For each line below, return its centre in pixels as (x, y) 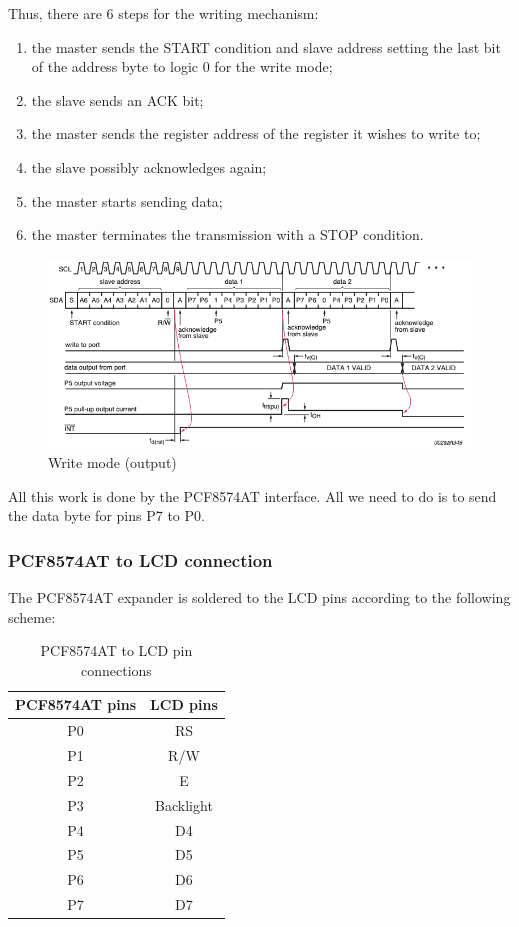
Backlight (184, 804)
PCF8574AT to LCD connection (140, 559)
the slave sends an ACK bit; (117, 99)
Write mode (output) (112, 461)
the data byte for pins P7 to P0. (106, 515)
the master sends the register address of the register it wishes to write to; (256, 133)
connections (116, 669)
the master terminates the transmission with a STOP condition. (227, 234)
